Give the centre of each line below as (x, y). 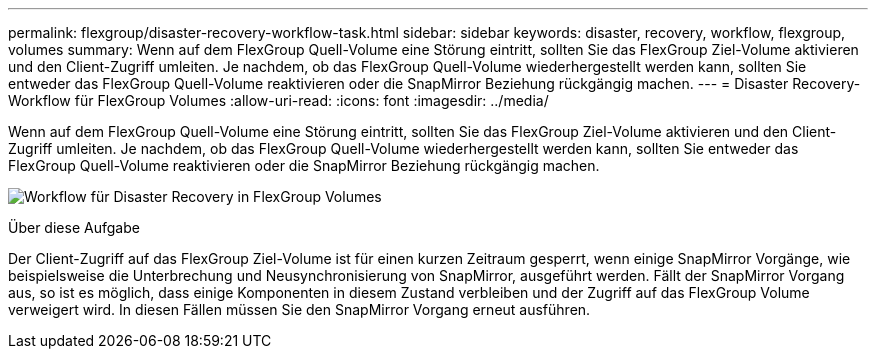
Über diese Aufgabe (74, 227)
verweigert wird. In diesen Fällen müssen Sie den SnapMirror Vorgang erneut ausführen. (299, 309)
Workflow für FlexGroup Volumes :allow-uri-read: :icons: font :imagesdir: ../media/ (278, 100)
